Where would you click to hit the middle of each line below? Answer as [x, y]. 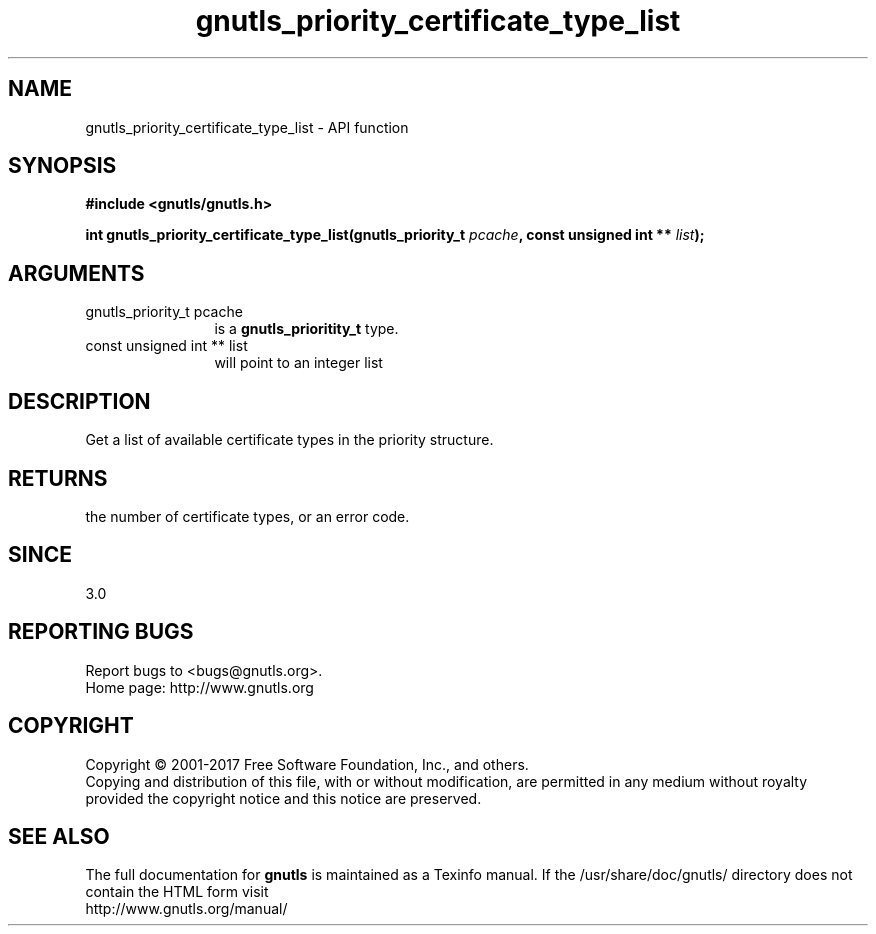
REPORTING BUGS [101, 632]
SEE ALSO [59, 836]
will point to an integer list [298, 363]
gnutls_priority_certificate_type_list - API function [247, 127]
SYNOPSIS [62, 166]
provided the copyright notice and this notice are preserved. [283, 798]
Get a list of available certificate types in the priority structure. [289, 440]
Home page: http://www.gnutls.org [199, 687]
